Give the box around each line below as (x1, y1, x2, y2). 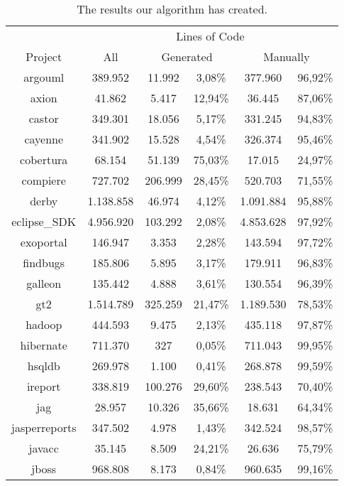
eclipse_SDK (11, 213, 77, 229)
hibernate (20, 337, 67, 353)
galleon (26, 275, 62, 291)
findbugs (23, 254, 65, 271)
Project (26, 48, 62, 65)
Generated (161, 48, 213, 65)
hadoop (26, 316, 62, 333)
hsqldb (27, 357, 60, 374)
